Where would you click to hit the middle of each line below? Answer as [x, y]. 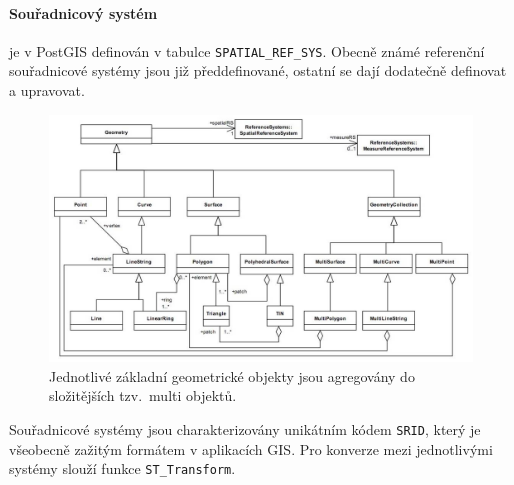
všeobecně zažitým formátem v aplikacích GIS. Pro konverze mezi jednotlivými [251, 448]
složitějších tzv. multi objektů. [143, 395]
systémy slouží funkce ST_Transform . [122, 468]
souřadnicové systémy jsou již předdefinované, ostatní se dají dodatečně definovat [258, 70]
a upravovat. [47, 90]
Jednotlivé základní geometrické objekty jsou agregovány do [232, 375]
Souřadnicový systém [83, 12]
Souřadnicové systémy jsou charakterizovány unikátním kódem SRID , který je [245, 429]
